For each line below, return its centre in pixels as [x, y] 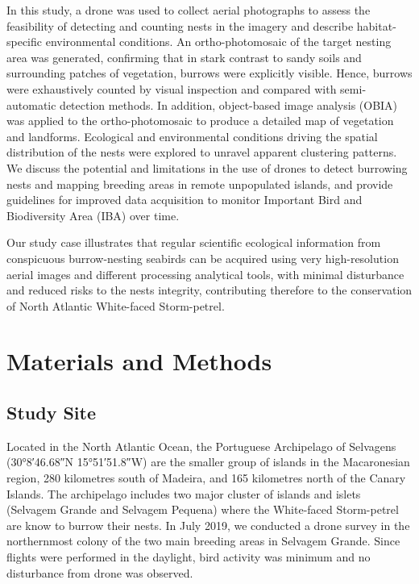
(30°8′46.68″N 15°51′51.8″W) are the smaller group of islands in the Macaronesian [208, 462]
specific [25, 42]
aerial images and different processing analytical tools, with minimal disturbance [205, 274]
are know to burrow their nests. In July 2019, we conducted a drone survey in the [208, 525]
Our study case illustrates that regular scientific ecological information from [194, 242]
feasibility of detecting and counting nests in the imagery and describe [180, 25]
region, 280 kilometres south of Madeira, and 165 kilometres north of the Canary [206, 478]
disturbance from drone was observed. [100, 572]
